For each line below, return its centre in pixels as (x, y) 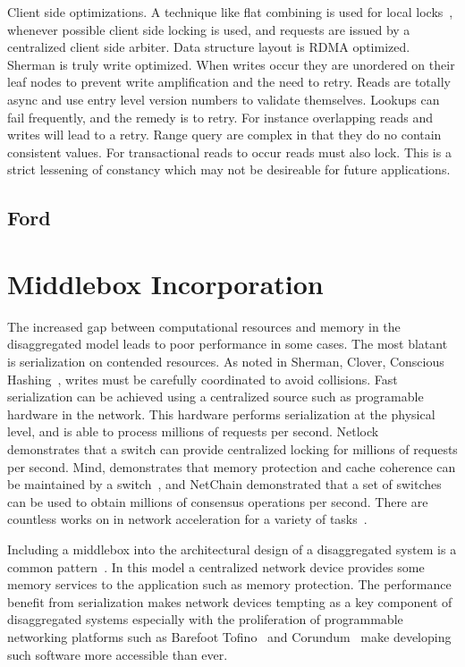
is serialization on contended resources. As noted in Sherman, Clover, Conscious (226, 362)
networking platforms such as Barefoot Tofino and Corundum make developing (229, 636)
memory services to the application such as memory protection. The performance (229, 584)
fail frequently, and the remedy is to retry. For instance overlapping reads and (220, 117)
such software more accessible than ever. (118, 654)
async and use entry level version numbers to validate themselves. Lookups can (224, 99)
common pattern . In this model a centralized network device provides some (216, 566)
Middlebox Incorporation (165, 283)
